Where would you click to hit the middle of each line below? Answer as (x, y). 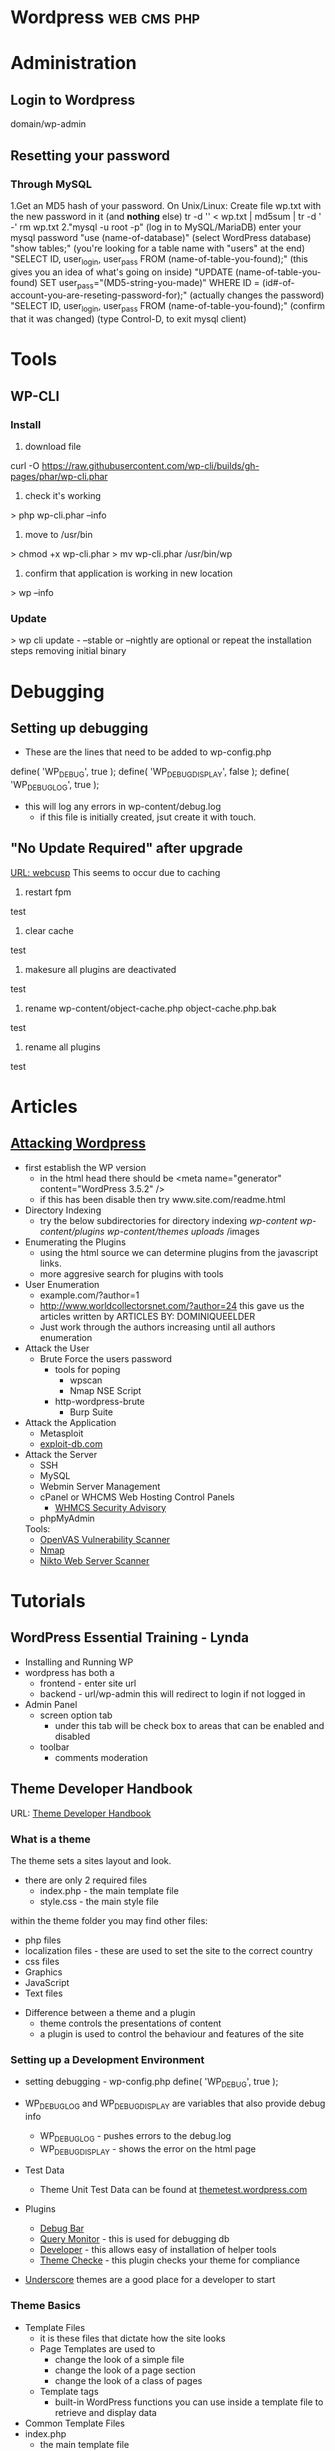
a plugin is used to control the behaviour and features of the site (172, 2033)
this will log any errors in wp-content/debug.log (123, 807)
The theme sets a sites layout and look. (91, 1860)
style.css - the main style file (99, 1901)
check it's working (63, 496)
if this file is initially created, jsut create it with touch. (148, 817)
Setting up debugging (79, 728)
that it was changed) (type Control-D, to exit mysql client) (128, 319)
